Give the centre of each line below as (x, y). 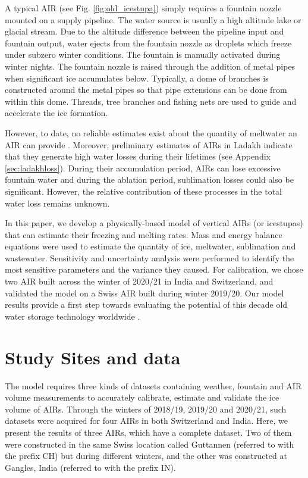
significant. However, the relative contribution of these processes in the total (144, 191)
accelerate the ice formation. (56, 113)
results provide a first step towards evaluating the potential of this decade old (146, 304)
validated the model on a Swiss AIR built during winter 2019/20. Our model (144, 293)
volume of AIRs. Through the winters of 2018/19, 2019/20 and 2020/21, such (146, 409)
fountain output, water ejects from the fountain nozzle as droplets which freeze (148, 43)
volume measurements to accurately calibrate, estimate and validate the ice (142, 397)
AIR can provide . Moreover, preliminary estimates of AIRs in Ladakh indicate (149, 144)
